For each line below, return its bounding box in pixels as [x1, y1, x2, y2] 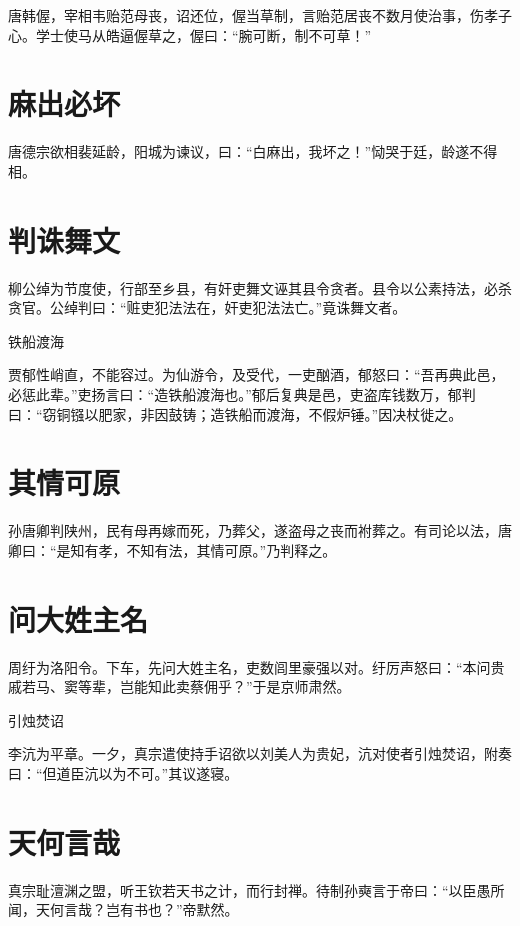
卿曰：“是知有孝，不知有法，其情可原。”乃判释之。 [8, 539, 337, 560]
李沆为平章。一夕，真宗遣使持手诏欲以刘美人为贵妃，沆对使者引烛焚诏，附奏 [8, 743, 512, 764]
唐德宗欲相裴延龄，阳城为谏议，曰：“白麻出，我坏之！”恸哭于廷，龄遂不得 [8, 141, 498, 162]
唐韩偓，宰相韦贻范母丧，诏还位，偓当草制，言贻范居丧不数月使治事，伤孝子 [8, 5, 512, 25]
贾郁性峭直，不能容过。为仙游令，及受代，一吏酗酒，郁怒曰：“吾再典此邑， [8, 364, 505, 385]
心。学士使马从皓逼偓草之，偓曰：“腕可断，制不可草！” [8, 24, 372, 45]
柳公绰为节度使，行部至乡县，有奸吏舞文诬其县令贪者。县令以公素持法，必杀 [8, 277, 512, 298]
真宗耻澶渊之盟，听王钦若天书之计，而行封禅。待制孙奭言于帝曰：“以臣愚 [8, 879, 491, 900]
